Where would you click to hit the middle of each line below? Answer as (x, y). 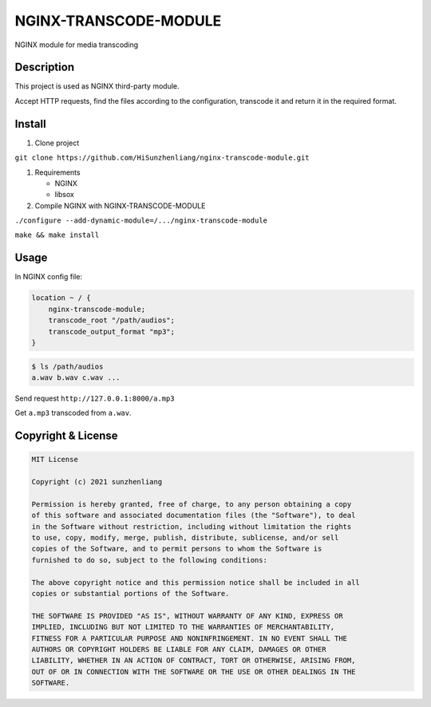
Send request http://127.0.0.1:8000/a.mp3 (95, 398)
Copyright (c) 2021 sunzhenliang (97, 482)
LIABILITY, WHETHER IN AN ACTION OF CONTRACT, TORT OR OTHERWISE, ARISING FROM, (194, 661)
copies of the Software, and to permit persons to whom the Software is (177, 549)
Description (45, 67)
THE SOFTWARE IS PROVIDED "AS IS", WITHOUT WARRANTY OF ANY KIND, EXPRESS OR (187, 616)
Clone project (57, 143)
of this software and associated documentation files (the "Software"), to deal (194, 515)
